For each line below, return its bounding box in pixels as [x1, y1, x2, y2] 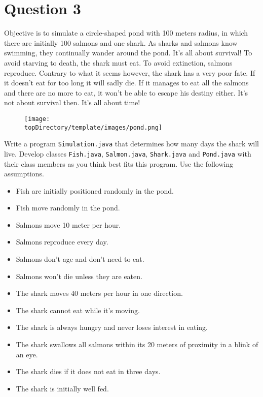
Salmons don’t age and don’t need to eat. [16, 254, 144, 264]
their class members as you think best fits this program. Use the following [4, 158, 234, 169]
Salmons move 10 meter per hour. [16, 219, 121, 230]
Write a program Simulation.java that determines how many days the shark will [4, 138, 259, 149]
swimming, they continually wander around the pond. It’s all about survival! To [4, 47, 252, 58]
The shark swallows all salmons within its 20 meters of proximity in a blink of [16, 339, 258, 350]
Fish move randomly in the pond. [16, 202, 120, 213]
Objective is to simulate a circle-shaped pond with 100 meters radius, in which [4, 27, 248, 38]
